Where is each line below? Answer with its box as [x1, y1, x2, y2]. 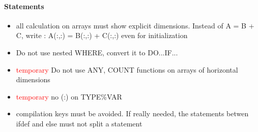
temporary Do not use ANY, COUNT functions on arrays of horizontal [16, 64, 238, 75]
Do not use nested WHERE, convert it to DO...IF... [16, 47, 178, 57]
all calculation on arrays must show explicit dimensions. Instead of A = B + [16, 20, 254, 30]
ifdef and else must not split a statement [16, 118, 142, 128]
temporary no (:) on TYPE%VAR [16, 91, 122, 102]
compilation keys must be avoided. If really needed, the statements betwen [16, 108, 249, 119]
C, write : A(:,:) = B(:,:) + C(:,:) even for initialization [16, 30, 188, 41]
